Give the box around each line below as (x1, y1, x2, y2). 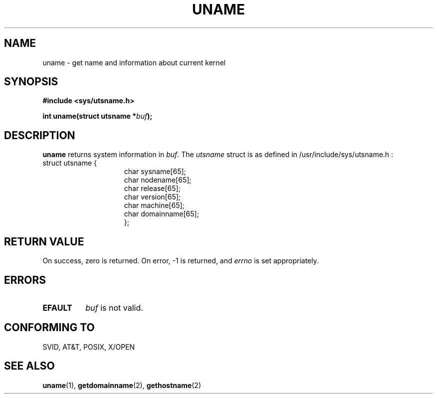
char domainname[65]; (124, 209, 199, 218)
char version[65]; (124, 193, 181, 201)
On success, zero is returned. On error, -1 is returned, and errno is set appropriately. (42, 256, 319, 265)
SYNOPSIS (4, 75, 58, 88)
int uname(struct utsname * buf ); (42, 112, 153, 121)
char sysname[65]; (124, 167, 186, 176)
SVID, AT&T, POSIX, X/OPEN (42, 342, 135, 351)
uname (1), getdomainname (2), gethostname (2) (42, 381, 202, 390)
